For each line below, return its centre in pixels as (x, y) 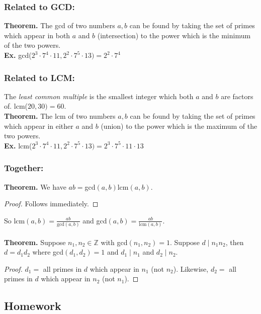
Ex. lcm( (18, 145)
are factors (237, 96)
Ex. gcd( (18, 55)
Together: (24, 168)
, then (235, 242)
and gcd (95, 220)
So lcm (15, 220)
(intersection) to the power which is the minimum (174, 35)
